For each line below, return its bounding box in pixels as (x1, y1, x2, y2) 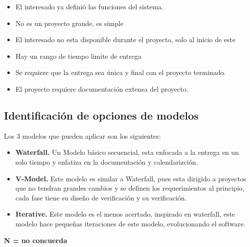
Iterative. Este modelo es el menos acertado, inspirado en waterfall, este (15, 209, 235, 219)
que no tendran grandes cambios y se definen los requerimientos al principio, (15, 183, 245, 193)
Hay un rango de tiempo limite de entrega (15, 50, 141, 61)
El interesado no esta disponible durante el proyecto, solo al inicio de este (15, 34, 236, 45)
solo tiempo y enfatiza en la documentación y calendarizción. (15, 156, 198, 167)
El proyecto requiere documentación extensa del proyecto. (15, 83, 188, 94)
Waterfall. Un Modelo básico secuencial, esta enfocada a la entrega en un (15, 147, 239, 157)
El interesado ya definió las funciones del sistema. (15, 1, 164, 11)
